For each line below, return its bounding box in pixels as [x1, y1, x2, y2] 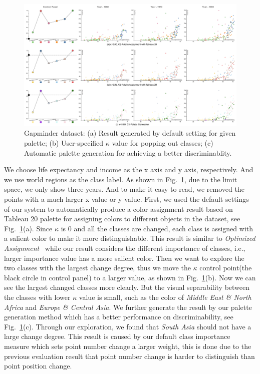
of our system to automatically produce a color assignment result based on [4, 203, 233, 214]
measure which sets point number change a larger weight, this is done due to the [4, 340, 251, 351]
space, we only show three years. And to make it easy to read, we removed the [4, 184, 244, 194]
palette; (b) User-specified [24, 138, 104, 148]
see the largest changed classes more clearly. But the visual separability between [4, 282, 250, 292]
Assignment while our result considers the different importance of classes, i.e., [4, 243, 245, 253]
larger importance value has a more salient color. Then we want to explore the [4, 252, 244, 263]
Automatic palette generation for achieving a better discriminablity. [24, 147, 232, 158]
